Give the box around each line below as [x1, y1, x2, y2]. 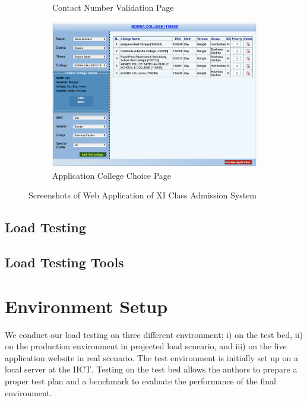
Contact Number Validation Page [52, 1, 174, 13]
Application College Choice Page [52, 169, 172, 181]
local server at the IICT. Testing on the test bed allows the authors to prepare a [5, 363, 297, 375]
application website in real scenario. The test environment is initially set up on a [5, 351, 298, 364]
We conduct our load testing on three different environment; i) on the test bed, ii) [5, 328, 303, 340]
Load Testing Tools [5, 253, 124, 271]
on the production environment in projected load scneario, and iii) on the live [5, 340, 287, 352]
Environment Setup [5, 293, 168, 318]
